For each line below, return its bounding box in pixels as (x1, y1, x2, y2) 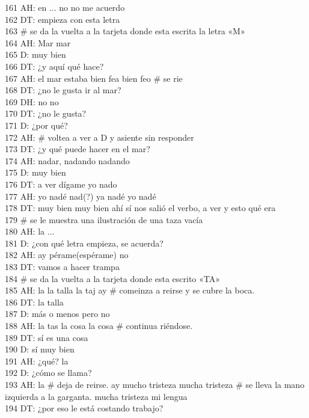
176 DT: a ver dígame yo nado (5, 177, 117, 190)
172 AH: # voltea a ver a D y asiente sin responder (5, 131, 194, 143)
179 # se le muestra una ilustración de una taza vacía (5, 213, 203, 226)
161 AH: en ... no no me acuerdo (5, 1, 125, 13)
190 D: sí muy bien (5, 343, 75, 355)
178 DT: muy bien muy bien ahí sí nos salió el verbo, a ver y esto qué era (5, 201, 276, 214)
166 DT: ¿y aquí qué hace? (5, 60, 104, 72)
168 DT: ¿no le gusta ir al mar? (5, 84, 121, 96)
